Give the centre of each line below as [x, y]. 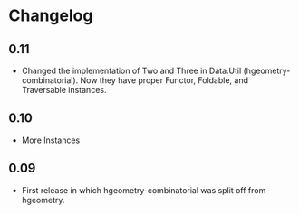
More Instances [51, 140]
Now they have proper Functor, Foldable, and [164, 80]
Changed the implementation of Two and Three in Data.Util [131, 70]
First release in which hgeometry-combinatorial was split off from [144, 190]
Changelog [51, 16]
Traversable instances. [64, 90]
